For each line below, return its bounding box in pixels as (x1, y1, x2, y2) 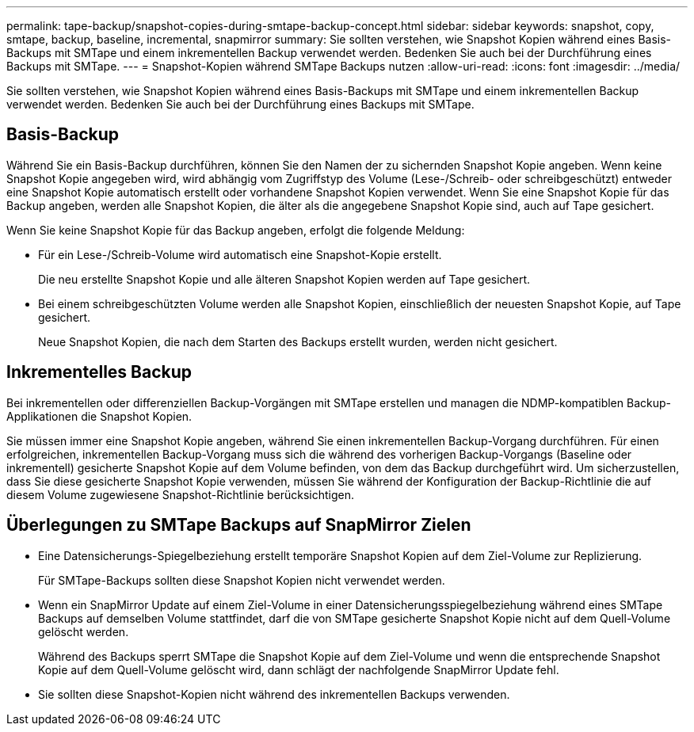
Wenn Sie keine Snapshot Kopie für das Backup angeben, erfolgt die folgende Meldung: (6, 223, 465, 237)
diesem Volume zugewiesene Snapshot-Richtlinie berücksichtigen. (6, 487, 355, 501)
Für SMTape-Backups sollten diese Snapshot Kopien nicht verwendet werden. (38, 573, 445, 587)
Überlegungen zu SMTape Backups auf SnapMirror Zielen (6, 515, 471, 536)
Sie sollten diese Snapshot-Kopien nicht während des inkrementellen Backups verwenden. (38, 687, 510, 701)
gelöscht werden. (38, 624, 129, 639)
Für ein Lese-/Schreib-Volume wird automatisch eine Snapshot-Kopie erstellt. (38, 247, 442, 261)
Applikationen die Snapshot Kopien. (6, 409, 193, 423)
